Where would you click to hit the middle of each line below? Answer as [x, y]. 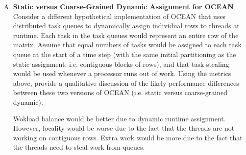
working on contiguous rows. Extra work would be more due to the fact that [128, 137]
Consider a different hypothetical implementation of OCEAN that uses [119, 16]
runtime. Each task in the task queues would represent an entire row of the [126, 35]
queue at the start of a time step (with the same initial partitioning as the [124, 54]
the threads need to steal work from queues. [79, 147]
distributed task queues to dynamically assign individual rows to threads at [126, 26]
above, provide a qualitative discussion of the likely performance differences [126, 83]
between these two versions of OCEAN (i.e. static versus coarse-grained [120, 92]
